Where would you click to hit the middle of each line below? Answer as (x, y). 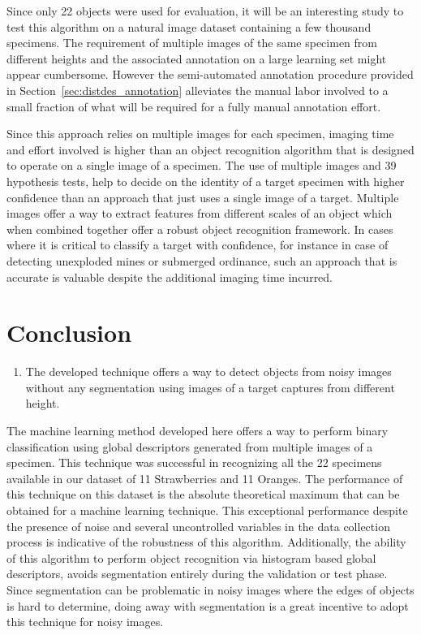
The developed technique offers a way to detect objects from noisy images (208, 371)
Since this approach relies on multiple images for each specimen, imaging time (200, 134)
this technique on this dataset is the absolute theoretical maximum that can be (203, 494)
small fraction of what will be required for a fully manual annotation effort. (194, 106)
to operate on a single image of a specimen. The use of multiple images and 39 (202, 165)
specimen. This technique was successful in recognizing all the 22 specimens (194, 462)
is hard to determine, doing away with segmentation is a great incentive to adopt (208, 605)
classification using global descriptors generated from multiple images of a (190, 446)
